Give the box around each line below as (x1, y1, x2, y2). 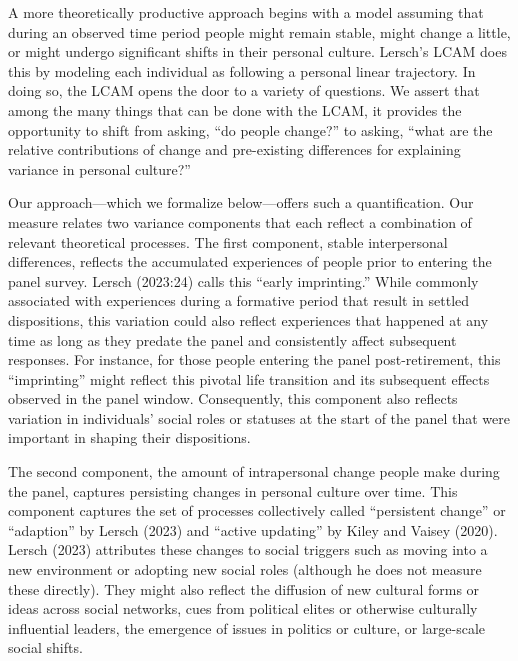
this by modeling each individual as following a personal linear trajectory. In (8, 60, 476, 81)
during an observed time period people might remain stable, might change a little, (8, 21, 511, 42)
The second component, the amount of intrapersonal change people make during (8, 461, 500, 482)
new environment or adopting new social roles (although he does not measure (8, 559, 482, 580)
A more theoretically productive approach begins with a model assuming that (8, 2, 484, 22)
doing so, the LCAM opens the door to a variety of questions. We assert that (8, 80, 480, 101)
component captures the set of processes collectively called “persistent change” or (8, 500, 506, 521)
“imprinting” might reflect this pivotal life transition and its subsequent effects (8, 368, 490, 389)
